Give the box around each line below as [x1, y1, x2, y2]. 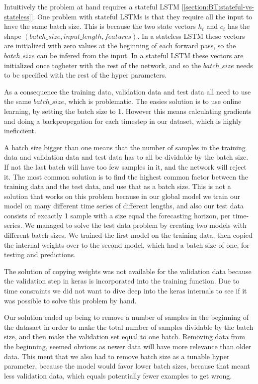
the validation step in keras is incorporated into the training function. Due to [4, 276, 240, 286]
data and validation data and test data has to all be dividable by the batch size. [4, 152, 249, 162]
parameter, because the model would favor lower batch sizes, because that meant [4, 361, 251, 371]
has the [227, 21, 250, 31]
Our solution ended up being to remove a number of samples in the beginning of [4, 312, 249, 322]
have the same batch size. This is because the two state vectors [4, 21, 196, 31]
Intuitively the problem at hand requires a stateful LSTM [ [4, 1, 184, 11]
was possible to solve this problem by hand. [4, 295, 137, 305]
